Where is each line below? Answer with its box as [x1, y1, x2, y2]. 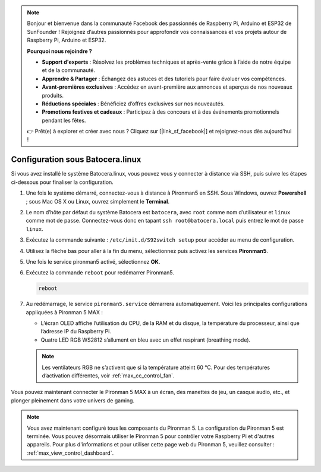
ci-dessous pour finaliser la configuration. [11, 179, 114, 186]
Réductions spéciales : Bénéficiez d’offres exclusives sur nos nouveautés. [42, 100, 225, 107]
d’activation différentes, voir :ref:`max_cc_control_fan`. [42, 372, 175, 379]
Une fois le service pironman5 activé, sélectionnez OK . [26, 258, 160, 265]
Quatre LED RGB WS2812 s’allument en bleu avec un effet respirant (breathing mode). [40, 336, 251, 343]
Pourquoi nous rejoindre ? [27, 48, 92, 55]
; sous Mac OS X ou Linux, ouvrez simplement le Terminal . [26, 198, 169, 205]
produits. [42, 92, 64, 99]
